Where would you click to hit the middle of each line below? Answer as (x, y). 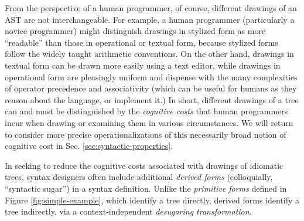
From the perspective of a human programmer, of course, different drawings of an (151, 8)
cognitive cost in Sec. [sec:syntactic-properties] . (89, 146)
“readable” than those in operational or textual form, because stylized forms (141, 42)
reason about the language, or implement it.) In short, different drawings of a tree (152, 99)
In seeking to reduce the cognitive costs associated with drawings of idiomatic (144, 165)
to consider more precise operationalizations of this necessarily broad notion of (146, 134)
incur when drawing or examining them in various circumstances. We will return (149, 122)
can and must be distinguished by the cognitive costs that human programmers (146, 111)
